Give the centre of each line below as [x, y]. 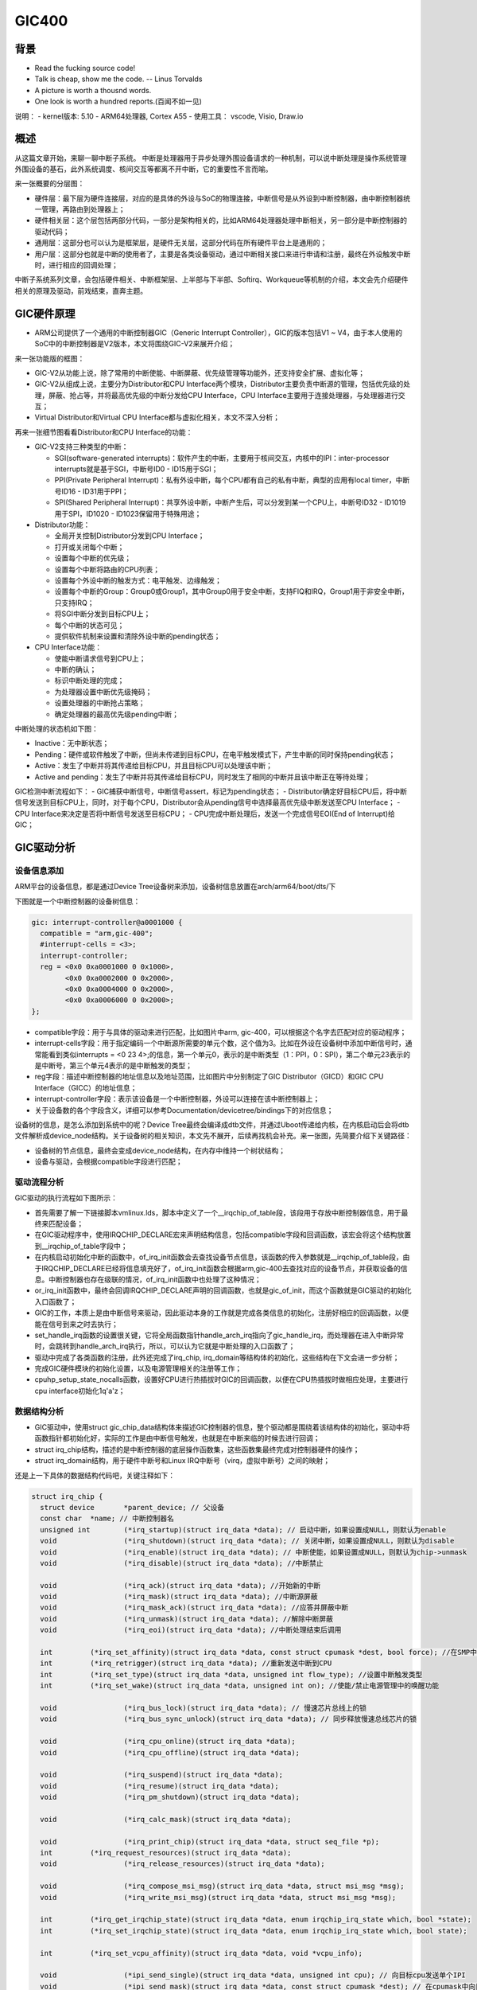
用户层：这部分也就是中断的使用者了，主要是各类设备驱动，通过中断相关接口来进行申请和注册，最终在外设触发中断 [223, 254]
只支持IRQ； [74, 603]
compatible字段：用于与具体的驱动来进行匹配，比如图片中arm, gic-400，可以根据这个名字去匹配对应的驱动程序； [221, 1032]
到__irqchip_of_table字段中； [81, 1246]
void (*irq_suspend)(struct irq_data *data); [162, 1775]
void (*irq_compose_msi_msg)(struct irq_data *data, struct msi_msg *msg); [222, 1886]
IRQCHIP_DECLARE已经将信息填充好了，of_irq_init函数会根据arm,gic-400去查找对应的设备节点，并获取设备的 [221, 1268]
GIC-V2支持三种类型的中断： [81, 447]
